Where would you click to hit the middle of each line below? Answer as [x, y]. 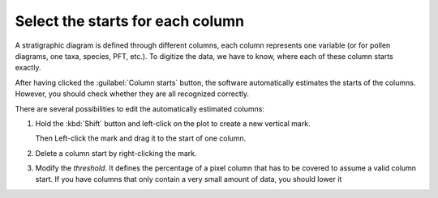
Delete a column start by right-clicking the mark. [116, 153]
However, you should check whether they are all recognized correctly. [132, 94]
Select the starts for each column [130, 21]
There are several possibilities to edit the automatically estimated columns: [140, 108]
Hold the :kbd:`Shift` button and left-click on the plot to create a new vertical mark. [173, 123]
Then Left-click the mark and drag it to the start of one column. [141, 138]
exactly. [28, 68]
